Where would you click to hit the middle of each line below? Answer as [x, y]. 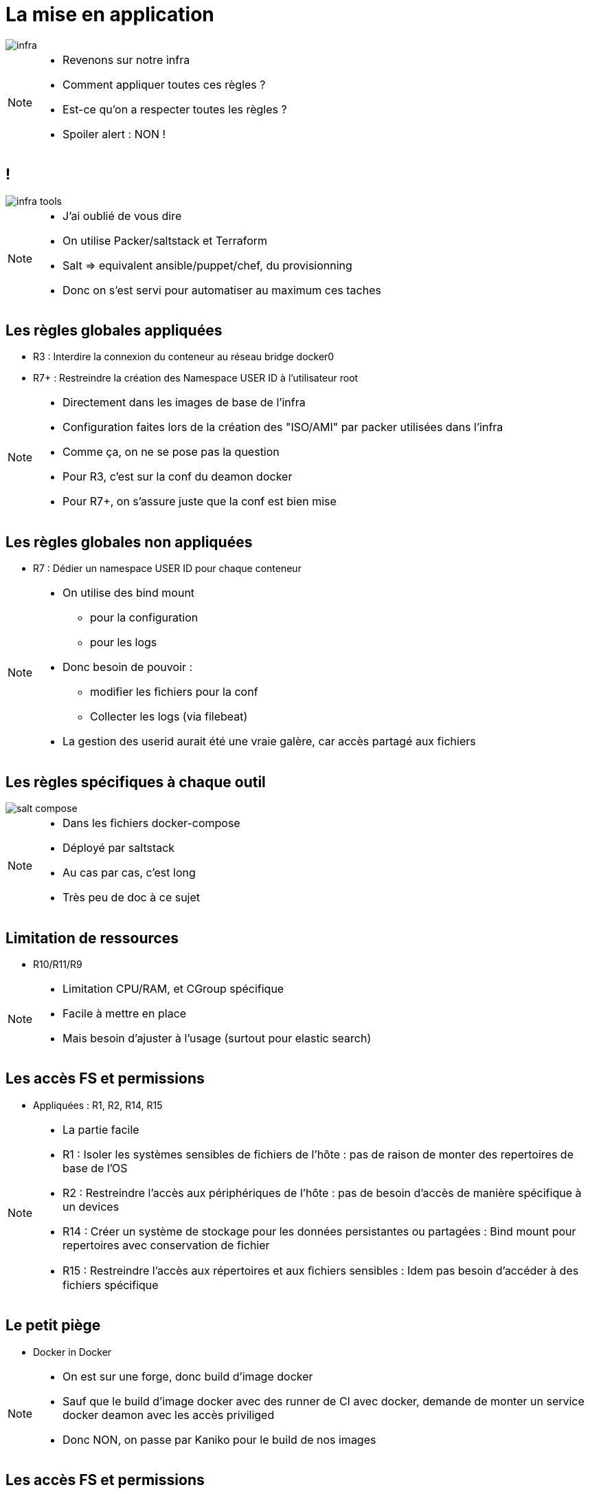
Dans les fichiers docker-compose [151, 823]
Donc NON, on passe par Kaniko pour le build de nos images [219, 1439]
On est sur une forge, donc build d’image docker [188, 1376]
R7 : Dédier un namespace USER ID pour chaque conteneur [167, 569]
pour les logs [124, 642]
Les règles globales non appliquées [129, 542]
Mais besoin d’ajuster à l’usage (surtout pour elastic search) [217, 1038]
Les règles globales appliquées [114, 331]
